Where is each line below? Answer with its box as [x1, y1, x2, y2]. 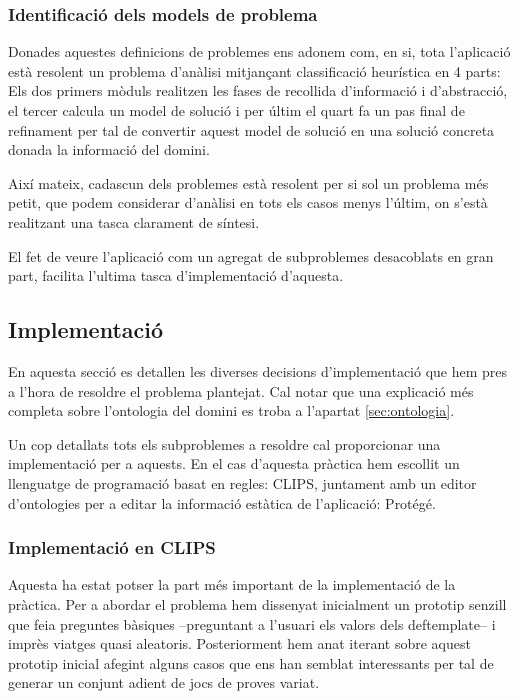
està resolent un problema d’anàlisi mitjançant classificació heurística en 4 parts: [8, 60, 501, 81]
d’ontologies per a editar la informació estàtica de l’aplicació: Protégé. [8, 492, 436, 513]
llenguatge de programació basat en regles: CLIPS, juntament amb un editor [8, 472, 477, 493]
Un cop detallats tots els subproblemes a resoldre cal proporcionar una [8, 433, 441, 454]
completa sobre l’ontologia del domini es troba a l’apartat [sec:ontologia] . [8, 400, 455, 421]
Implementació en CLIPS [8, 535, 216, 560]
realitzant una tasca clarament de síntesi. [8, 211, 260, 232]
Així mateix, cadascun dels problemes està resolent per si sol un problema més [8, 172, 489, 193]
